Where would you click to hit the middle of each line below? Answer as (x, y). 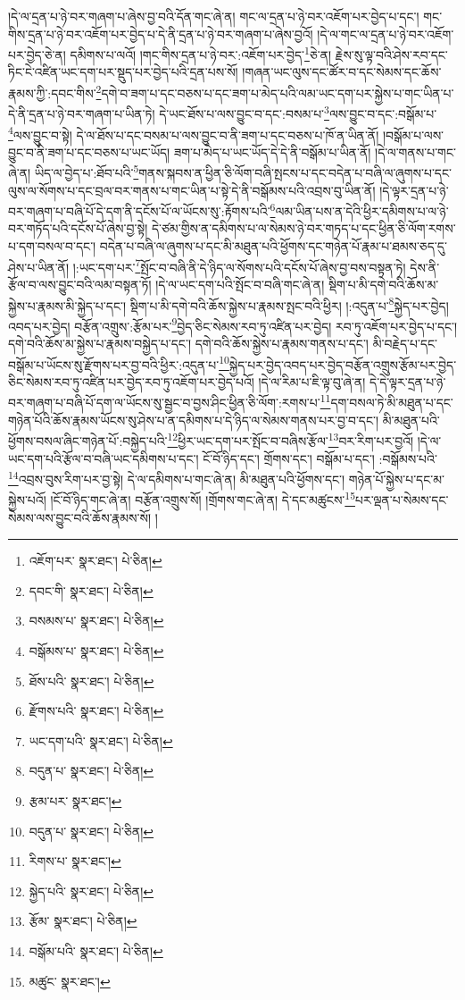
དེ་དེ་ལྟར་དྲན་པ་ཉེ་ (408, 381)
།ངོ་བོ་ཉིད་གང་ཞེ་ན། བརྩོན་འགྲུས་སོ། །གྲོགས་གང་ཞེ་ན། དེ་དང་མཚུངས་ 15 (203, 499)
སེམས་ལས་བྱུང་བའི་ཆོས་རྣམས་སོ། (80, 517)
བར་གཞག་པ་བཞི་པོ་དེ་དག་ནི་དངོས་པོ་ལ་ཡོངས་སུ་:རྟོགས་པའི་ (139, 210)
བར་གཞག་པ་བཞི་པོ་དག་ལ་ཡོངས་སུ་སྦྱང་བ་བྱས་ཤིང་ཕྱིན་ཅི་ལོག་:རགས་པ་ (164, 403)
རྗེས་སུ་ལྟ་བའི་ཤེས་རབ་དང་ (391, 54)
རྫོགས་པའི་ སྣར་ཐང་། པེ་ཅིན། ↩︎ (96, 711)
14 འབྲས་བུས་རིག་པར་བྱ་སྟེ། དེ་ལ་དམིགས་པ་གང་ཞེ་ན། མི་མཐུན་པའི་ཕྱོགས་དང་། (177, 478)
